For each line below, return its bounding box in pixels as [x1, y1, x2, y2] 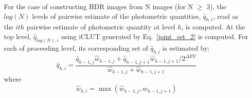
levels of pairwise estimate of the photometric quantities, [32, 11, 201, 21]
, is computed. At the [181, 22, 245, 32]
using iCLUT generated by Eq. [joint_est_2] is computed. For [61, 31, 248, 41]
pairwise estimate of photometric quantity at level [26, 22, 176, 32]
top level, [4, 31, 31, 41]
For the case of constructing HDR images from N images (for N [4, 1, 193, 11]
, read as [213, 11, 238, 21]
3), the [206, 1, 227, 11]
